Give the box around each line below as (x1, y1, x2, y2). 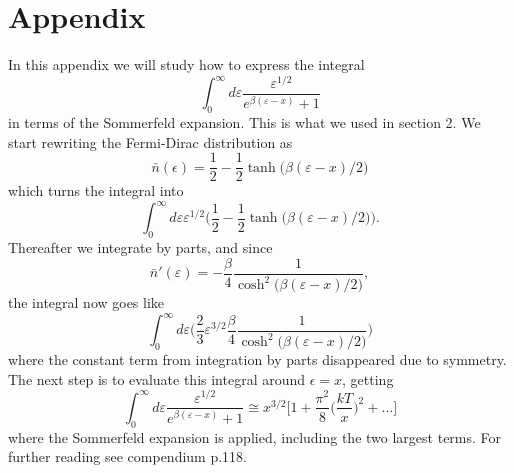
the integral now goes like (8, 292, 165, 313)
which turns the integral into (8, 180, 184, 201)
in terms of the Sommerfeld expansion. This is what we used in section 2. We (8, 112, 481, 133)
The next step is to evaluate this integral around (8, 368, 306, 389)
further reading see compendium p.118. (8, 446, 247, 467)
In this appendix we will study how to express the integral (8, 54, 365, 75)
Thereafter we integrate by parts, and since (8, 237, 273, 258)
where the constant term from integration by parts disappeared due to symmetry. (8, 349, 507, 370)
